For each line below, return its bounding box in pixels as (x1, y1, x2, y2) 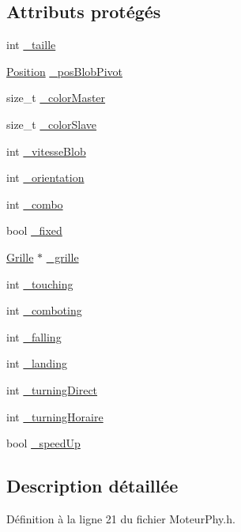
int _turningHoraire (6, 408, 104, 424)
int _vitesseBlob (6, 142, 86, 159)
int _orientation (6, 169, 85, 186)
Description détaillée (6, 474, 179, 498)
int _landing (6, 355, 68, 372)
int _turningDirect (6, 381, 98, 398)
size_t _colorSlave (6, 115, 97, 132)
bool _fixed (6, 222, 62, 239)
